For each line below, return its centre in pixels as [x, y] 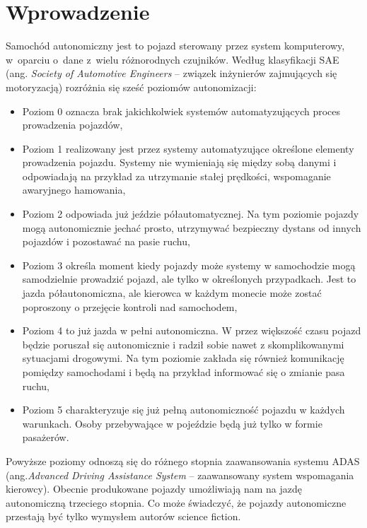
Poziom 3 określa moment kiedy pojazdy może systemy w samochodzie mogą [189, 265]
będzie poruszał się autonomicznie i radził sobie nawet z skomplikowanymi [183, 344]
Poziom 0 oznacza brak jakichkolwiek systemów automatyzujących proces [181, 111]
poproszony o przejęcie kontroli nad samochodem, [130, 306]
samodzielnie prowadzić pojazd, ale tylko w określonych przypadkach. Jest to [189, 279]
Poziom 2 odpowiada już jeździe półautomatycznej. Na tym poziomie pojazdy [191, 214]
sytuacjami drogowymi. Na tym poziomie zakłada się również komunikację [183, 358]
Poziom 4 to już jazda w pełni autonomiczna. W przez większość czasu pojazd [192, 330]
